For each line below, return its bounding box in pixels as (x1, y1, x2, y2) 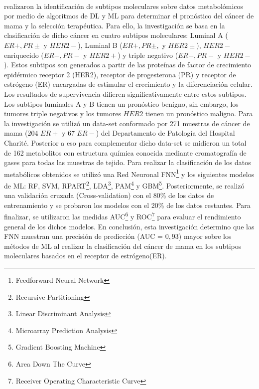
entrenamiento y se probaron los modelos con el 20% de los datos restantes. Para (4, 199, 251, 210)
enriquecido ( (4, 49, 44, 60)
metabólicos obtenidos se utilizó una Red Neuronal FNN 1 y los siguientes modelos (4, 167, 255, 179)
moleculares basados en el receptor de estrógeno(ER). (4, 250, 167, 261)
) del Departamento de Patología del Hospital (96, 128, 235, 138)
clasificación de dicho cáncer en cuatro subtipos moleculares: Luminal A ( (4, 30, 228, 40)
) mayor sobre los (178, 231, 232, 241)
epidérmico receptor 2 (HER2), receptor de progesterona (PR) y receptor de (4, 69, 236, 79)
